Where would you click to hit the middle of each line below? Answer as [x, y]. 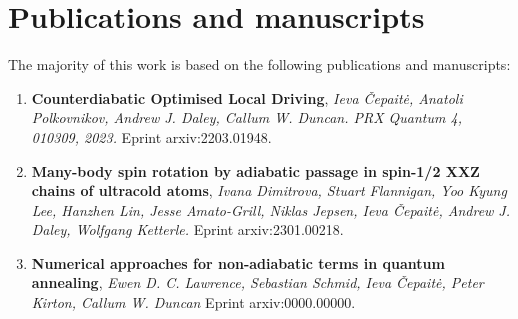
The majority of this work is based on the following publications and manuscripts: [259, 64]
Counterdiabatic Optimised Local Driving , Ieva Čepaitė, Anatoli [247, 97]
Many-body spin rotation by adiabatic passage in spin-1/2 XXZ [255, 170]
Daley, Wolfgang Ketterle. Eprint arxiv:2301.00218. [187, 229]
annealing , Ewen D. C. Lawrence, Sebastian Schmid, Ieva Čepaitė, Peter [257, 282]
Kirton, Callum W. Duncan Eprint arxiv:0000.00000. [193, 302]
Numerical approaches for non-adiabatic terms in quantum [238, 262]
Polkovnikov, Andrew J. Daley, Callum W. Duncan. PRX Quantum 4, [246, 117]
